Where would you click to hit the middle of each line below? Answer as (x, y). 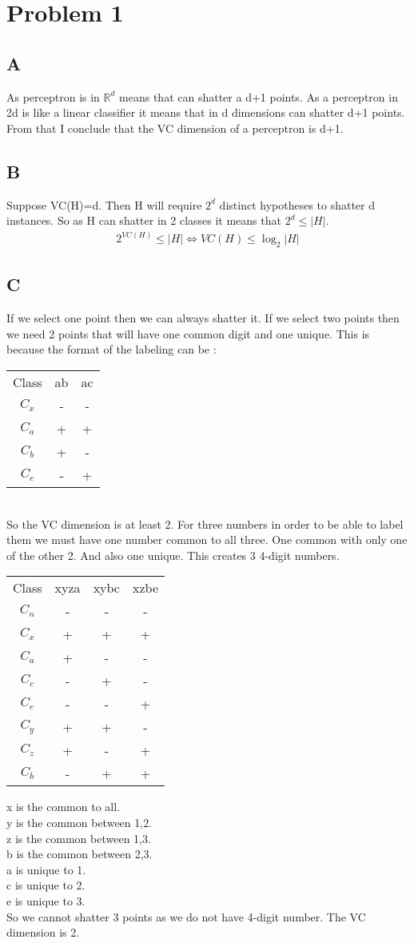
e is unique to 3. (46, 900)
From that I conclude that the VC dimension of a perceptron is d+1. (175, 128)
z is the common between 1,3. (79, 838)
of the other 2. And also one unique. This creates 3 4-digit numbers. (173, 555)
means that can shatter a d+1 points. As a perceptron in (259, 96)
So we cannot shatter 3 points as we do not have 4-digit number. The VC (186, 916)
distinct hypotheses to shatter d (297, 204)
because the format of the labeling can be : (111, 349)
